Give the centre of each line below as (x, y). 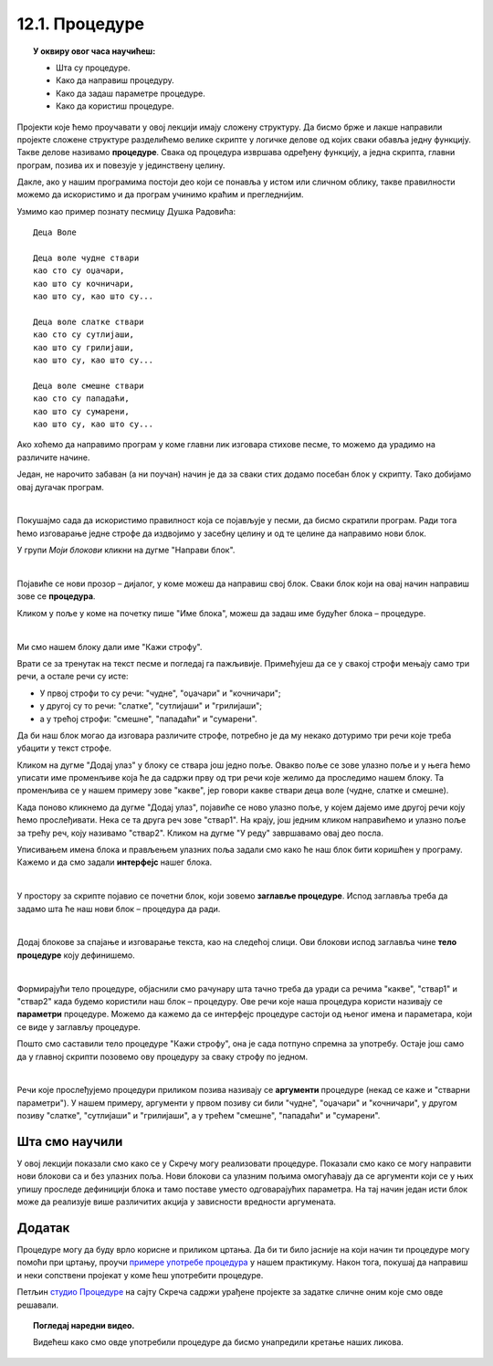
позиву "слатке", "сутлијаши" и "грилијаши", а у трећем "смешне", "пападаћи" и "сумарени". (199, 1116)
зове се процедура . (56, 596)
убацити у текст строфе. (64, 748)
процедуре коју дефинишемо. (76, 955)
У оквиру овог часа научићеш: (94, 51)
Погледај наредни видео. (84, 1325)
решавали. (38, 1305)
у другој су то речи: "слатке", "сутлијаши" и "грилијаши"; (151, 706)
